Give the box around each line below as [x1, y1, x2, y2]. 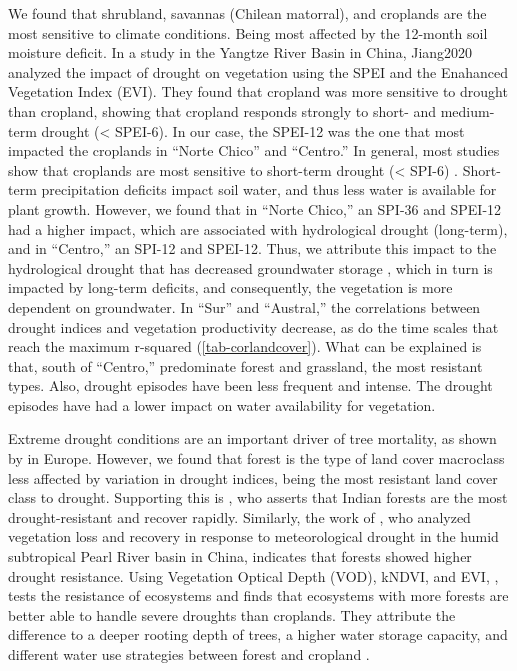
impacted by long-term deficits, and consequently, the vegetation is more [8, 277, 453, 298]
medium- [440, 100, 495, 121]
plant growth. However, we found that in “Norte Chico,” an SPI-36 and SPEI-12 [8, 198, 502, 219]
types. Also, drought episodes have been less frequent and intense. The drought [8, 375, 493, 396]
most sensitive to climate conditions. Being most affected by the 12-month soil [8, 22, 488, 43]
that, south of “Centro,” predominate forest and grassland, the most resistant [8, 355, 483, 376]
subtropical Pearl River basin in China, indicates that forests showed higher [8, 546, 472, 567]
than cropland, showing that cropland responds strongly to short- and [8, 100, 437, 121]
